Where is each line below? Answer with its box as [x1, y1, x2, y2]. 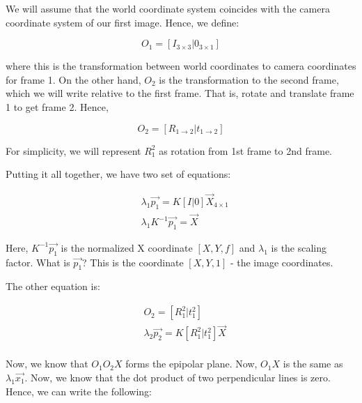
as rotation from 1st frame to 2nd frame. [159, 143, 332, 158]
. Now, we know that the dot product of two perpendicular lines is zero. [24, 370, 331, 384]
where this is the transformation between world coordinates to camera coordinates [6, 59, 356, 73]
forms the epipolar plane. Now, [125, 356, 258, 371]
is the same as [283, 356, 343, 371]
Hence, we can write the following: [6, 383, 152, 398]
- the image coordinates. [230, 254, 333, 269]
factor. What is [6, 254, 70, 269]
